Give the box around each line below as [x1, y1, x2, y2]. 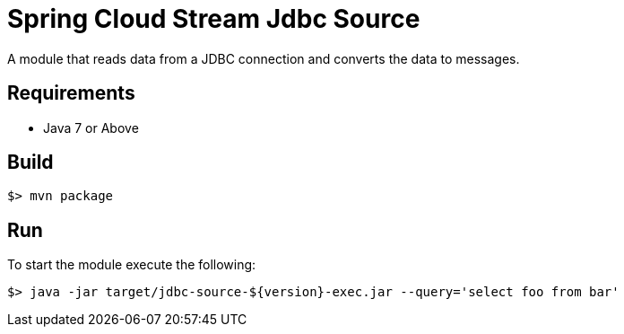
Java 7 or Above [43, 119, 139, 136]
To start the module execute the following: [7, 257, 256, 273]
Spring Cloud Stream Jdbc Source [7, 4, 420, 34]
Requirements [7, 82, 135, 105]
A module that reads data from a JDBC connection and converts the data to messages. [7, 50, 520, 66]
